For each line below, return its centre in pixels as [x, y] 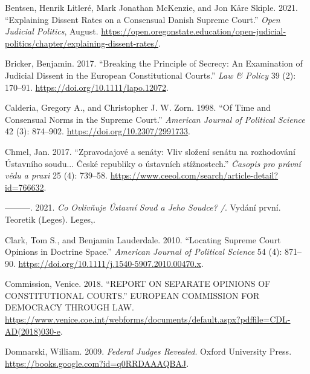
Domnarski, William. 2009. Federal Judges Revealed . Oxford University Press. [148, 351]
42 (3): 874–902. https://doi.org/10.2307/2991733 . [98, 131]
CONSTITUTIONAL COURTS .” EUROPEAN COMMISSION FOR [132, 295]
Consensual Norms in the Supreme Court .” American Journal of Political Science [155, 119]
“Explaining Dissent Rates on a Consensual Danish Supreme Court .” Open [143, 19]
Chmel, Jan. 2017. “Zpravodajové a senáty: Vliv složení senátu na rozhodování [150, 151]
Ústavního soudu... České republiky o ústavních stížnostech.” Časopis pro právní [153, 163]
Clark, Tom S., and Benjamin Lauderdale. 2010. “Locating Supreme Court [143, 239]
